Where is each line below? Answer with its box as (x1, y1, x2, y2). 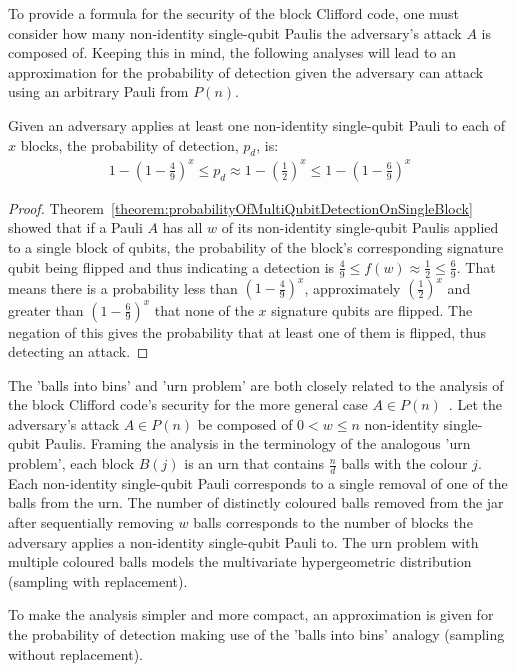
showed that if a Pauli (8, 217, 143, 238)
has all (162, 217, 203, 238)
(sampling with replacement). (8, 570, 188, 591)
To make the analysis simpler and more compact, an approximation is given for (8, 604, 494, 625)
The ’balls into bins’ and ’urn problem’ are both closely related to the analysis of (8, 374, 504, 395)
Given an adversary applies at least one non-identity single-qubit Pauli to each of (8, 114, 505, 135)
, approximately (304, 277, 401, 297)
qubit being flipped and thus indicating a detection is (8, 256, 335, 277)
